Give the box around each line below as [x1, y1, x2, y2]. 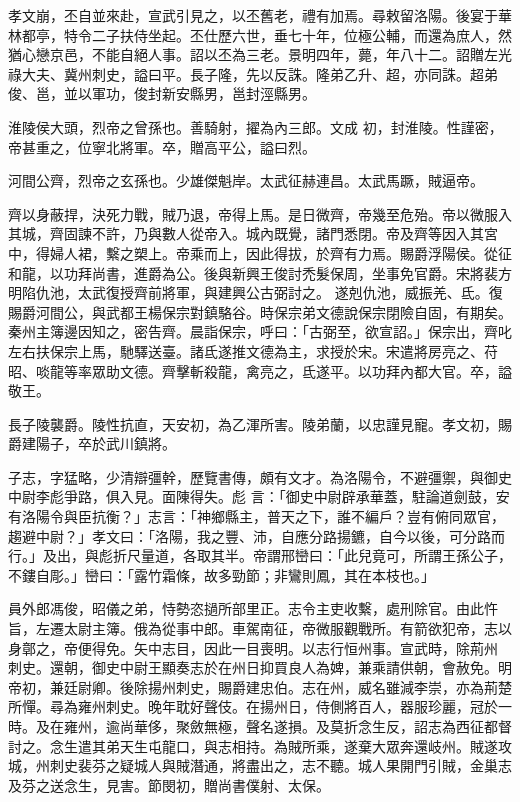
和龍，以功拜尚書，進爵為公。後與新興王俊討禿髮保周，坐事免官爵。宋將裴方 [8, 262, 512, 283]
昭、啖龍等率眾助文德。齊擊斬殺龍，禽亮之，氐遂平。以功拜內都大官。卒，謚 [8, 360, 512, 381]
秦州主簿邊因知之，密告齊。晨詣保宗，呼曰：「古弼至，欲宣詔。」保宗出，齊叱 [8, 321, 512, 342]
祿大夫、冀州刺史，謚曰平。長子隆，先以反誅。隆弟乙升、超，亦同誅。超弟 [8, 63, 498, 84]
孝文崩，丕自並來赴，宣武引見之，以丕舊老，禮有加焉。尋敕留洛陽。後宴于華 [8, 5, 512, 25]
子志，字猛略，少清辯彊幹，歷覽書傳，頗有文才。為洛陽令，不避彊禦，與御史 [8, 466, 512, 487]
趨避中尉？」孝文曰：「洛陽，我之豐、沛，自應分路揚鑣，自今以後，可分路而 [8, 525, 505, 546]
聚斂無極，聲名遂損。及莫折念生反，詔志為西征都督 [175, 716, 512, 736]
